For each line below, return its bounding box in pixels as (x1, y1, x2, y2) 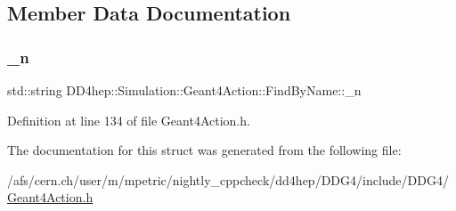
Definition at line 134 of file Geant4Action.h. (7, 110, 250, 129)
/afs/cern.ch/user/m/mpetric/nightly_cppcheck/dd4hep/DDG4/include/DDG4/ (7, 170, 449, 189)
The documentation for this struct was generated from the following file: (7, 141, 402, 159)
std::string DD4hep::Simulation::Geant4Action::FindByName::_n (7, 81, 362, 99)
